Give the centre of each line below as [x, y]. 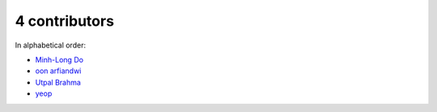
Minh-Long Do [59, 60]
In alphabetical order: [51, 45]
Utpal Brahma [58, 82]
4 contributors [65, 21]
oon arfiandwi [58, 71]
